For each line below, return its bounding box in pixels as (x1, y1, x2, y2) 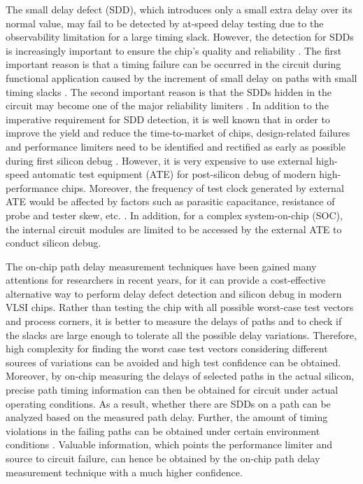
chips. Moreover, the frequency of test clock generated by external (62, 180, 344, 195)
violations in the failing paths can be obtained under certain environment (6, 423, 320, 438)
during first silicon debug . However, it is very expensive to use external (6, 153, 313, 167)
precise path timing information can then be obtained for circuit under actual (6, 382, 339, 397)
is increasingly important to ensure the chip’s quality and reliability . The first (6, 43, 342, 57)
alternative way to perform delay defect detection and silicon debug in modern (6, 286, 342, 300)
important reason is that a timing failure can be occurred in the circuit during (6, 57, 341, 71)
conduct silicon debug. (6, 235, 101, 250)
